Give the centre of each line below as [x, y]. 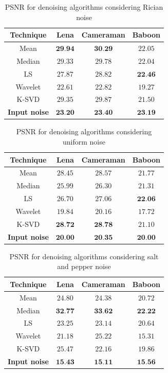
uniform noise [84, 141]
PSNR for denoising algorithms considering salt [84, 256]
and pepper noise [84, 266]
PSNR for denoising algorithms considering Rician [84, 7]
